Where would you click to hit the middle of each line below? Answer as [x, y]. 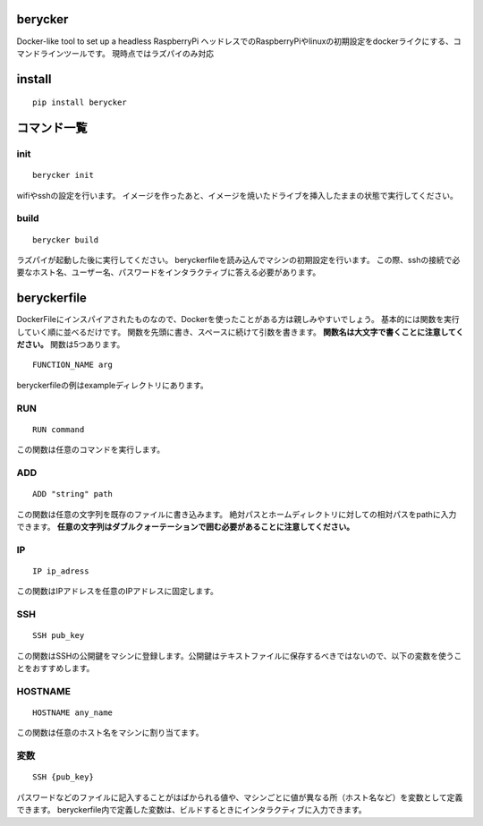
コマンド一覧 [52, 128]
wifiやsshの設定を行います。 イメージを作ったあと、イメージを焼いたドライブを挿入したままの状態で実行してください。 [237, 195]
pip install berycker [80, 102]
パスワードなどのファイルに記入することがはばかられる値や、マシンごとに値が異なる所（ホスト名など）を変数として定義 [240, 797]
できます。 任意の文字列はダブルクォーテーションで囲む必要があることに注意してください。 [186, 526]
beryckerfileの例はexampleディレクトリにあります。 [113, 385]
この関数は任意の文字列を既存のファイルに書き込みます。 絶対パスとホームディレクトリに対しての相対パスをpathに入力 [237, 514]
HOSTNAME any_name [73, 712]
